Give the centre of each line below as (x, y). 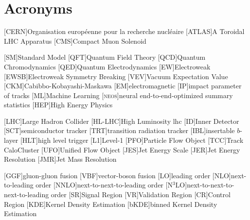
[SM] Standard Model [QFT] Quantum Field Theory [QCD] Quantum (105, 57)
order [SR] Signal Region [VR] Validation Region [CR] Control (141, 195)
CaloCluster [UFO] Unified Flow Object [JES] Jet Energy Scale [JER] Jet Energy (122, 149)
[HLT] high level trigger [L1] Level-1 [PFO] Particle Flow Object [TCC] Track (132, 140)
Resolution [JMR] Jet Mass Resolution (60, 159)
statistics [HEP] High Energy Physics (58, 105)
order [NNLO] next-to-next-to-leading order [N (104, 185)
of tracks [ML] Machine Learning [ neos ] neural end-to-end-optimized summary (118, 95)
